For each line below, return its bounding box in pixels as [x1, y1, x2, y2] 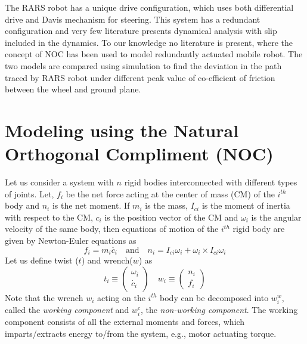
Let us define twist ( [5, 254, 79, 266]
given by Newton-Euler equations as [5, 234, 137, 247]
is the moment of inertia [201, 199, 290, 212]
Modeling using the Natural [5, 117, 239, 142]
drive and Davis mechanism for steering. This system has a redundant [5, 13, 261, 25]
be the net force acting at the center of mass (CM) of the [66, 187, 275, 200]
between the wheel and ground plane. [5, 83, 141, 95]
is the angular [251, 210, 302, 223]
